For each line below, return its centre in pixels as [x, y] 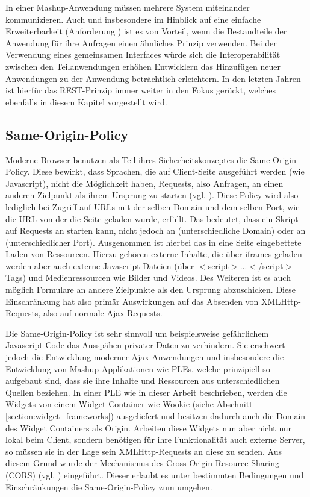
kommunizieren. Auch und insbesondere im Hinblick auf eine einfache [133, 19]
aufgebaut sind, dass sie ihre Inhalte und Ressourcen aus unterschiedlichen [143, 380]
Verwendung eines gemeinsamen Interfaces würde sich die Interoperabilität [143, 55]
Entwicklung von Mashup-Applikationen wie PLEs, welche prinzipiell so [138, 368]
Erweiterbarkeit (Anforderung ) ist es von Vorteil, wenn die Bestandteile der [146, 31]
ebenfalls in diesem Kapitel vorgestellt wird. [86, 102]
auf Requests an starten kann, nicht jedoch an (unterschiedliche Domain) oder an [156, 230]
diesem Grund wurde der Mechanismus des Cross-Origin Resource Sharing [142, 463]
